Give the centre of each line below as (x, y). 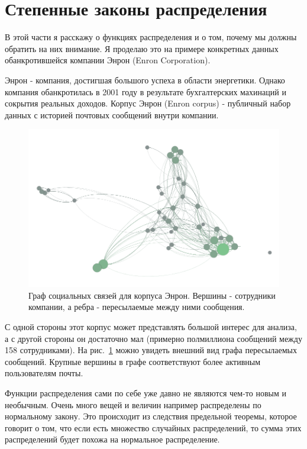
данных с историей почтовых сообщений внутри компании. (112, 114)
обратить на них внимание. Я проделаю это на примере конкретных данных (142, 48)
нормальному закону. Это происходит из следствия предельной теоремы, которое (151, 416)
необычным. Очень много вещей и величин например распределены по (133, 404)
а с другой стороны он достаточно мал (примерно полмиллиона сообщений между (153, 338)
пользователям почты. (44, 373)
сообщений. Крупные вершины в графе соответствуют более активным (133, 361)
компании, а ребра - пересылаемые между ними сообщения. (137, 307)
